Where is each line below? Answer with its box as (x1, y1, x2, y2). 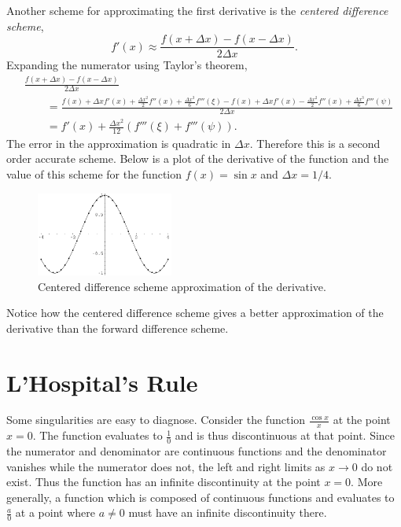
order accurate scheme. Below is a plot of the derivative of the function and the (6, 150, 389, 167)
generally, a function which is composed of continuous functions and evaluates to (6, 488, 395, 505)
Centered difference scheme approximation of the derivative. (38, 278, 326, 294)
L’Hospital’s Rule (6, 366, 198, 398)
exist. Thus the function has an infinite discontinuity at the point (6, 474, 321, 490)
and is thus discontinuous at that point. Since (175, 427, 395, 444)
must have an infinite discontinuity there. (128, 504, 327, 521)
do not (361, 458, 393, 474)
